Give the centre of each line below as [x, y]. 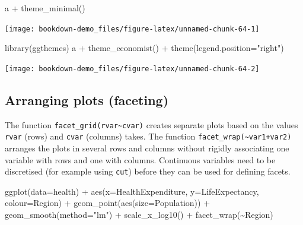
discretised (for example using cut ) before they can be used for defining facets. [148, 171]
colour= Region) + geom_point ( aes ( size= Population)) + [108, 203]
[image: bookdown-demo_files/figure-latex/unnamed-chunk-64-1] [132, 29]
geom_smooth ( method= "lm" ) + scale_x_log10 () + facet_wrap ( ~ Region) [139, 215]
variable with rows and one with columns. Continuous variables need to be [140, 159]
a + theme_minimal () [45, 8]
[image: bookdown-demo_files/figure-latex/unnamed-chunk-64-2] [132, 69]
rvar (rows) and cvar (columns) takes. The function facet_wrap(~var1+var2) [148, 136]
